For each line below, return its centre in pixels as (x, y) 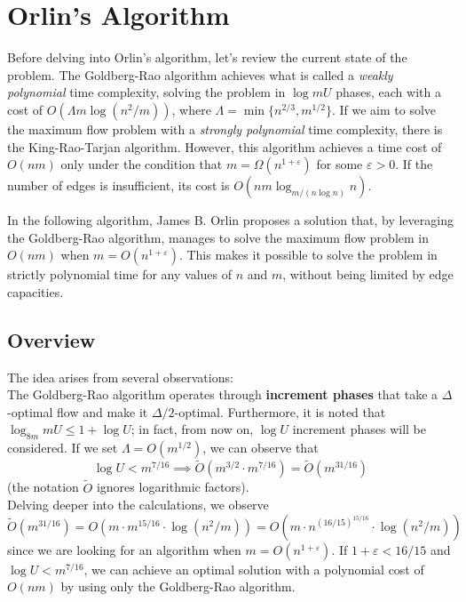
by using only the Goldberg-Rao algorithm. (178, 586)
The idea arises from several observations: (120, 377)
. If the (414, 164)
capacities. (36, 291)
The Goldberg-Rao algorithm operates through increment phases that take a (223, 394)
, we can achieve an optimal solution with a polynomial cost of (254, 569)
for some (340, 164)
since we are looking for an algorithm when (124, 549)
